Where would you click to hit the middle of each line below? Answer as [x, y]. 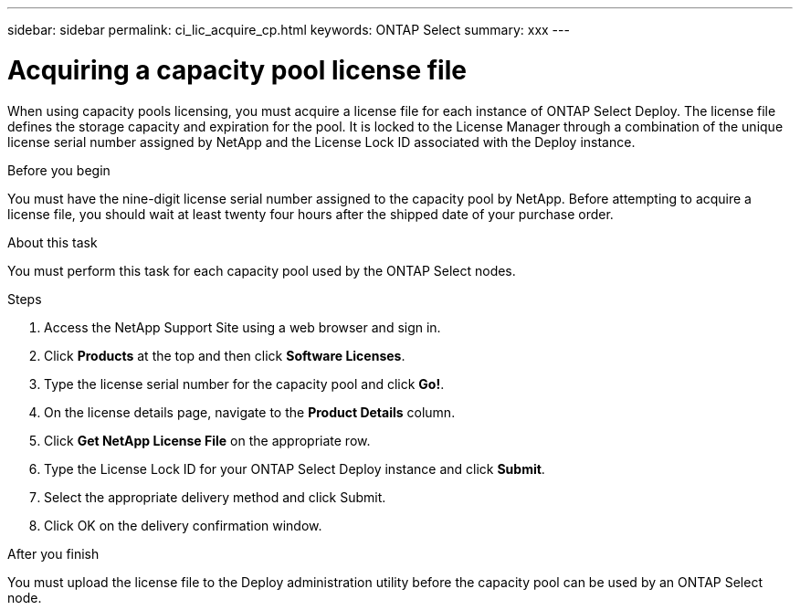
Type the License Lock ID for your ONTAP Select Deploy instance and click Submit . [295, 468]
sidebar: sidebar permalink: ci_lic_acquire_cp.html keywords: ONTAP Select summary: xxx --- [289, 30]
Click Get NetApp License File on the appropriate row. [207, 440]
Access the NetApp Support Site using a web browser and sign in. [242, 327]
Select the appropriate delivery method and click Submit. [215, 497]
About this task [53, 242]
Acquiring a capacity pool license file [237, 70]
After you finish [53, 553]
